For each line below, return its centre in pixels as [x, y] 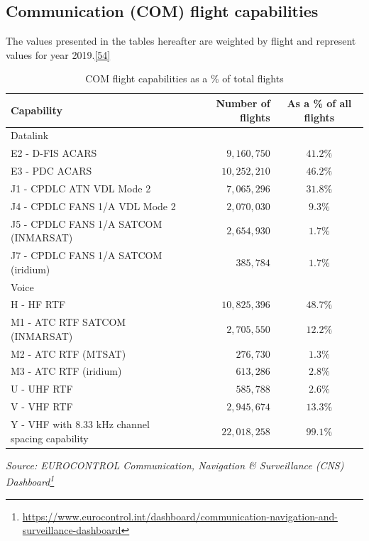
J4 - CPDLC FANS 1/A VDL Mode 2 [93, 206]
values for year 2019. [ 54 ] [58, 54]
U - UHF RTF [42, 389]
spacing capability [50, 438]
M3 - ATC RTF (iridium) [66, 371]
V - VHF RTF [42, 406]
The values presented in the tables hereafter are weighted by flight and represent [181, 41]
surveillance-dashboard [72, 530]
